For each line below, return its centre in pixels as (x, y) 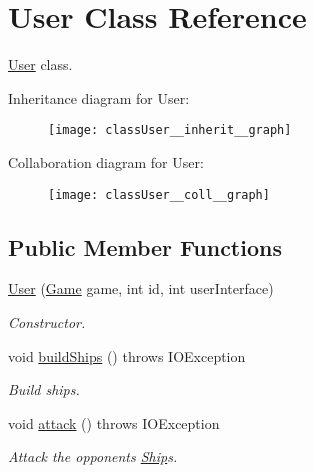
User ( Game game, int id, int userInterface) (141, 288)
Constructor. (47, 322)
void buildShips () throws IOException (127, 355)
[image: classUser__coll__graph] (159, 194)
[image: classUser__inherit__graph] (170, 130)
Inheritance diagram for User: (99, 97)
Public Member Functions (145, 246)
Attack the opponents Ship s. (93, 456)
